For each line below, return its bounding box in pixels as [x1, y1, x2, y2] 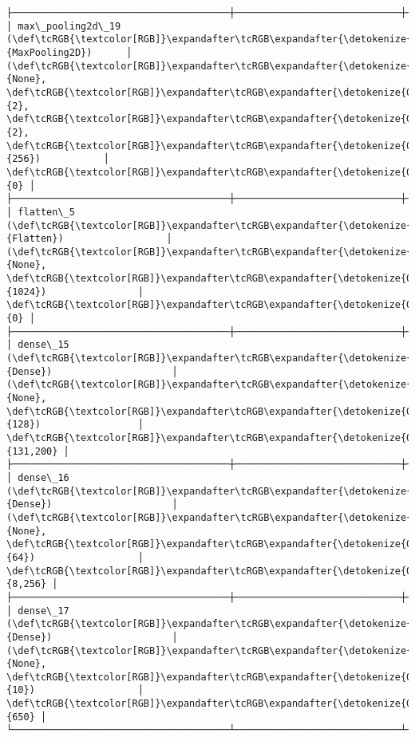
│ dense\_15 [6, 339, 69, 351]
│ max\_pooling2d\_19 [6, 20, 121, 32]
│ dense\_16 [6, 471, 69, 483]
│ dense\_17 [6, 605, 69, 617]
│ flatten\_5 [6, 206, 75, 218]
